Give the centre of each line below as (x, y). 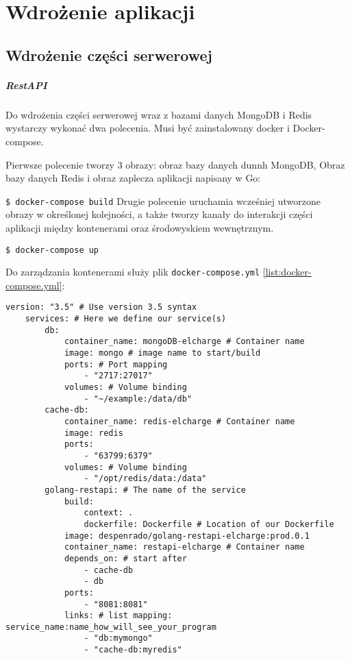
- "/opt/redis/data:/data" (145, 479)
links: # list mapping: (118, 616)
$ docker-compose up (52, 250)
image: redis (93, 433)
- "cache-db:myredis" (133, 650)
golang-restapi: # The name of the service (145, 490)
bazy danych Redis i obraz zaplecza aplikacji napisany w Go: (133, 178)
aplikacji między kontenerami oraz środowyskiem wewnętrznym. (140, 227)
